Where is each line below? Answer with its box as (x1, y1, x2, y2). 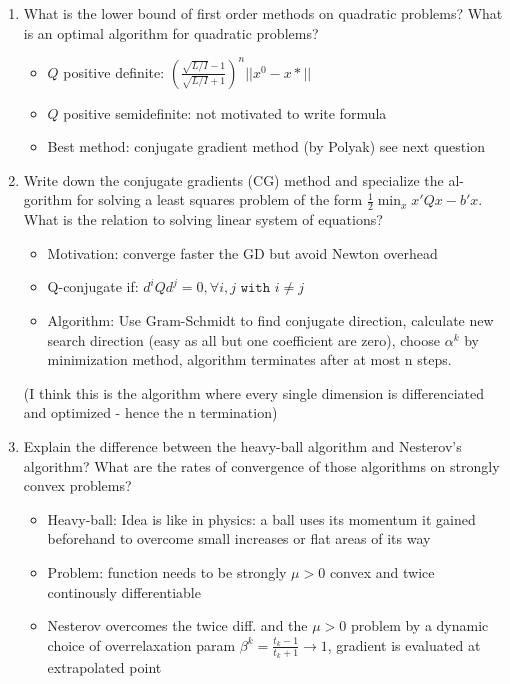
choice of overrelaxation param (47, 634, 236, 655)
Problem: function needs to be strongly (47, 562, 287, 583)
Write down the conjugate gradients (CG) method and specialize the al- (23, 169, 464, 190)
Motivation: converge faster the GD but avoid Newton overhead (47, 242, 438, 263)
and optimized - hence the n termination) (23, 402, 278, 423)
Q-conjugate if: (47, 276, 139, 297)
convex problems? (23, 475, 132, 496)
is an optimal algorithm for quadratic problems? (23, 22, 319, 43)
